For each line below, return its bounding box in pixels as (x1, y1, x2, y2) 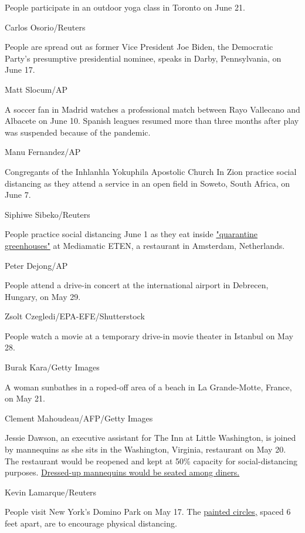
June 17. (5, 63, 35, 76)
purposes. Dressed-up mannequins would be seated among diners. (5, 466, 240, 478)
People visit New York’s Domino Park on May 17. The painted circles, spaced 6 (5, 505, 291, 518)
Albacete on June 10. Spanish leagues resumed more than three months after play (5, 114, 299, 127)
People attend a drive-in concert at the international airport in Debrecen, (5, 279, 269, 291)
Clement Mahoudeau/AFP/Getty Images (5, 411, 153, 424)
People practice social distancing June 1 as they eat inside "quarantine (5, 228, 258, 240)
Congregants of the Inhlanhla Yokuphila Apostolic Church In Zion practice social (5, 165, 297, 177)
